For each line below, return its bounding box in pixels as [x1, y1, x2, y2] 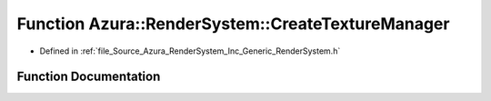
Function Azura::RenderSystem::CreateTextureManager [16, 14, 450, 34]
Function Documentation [16, 69, 161, 85]
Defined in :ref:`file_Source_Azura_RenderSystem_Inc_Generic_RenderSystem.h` [39, 45, 341, 56]
